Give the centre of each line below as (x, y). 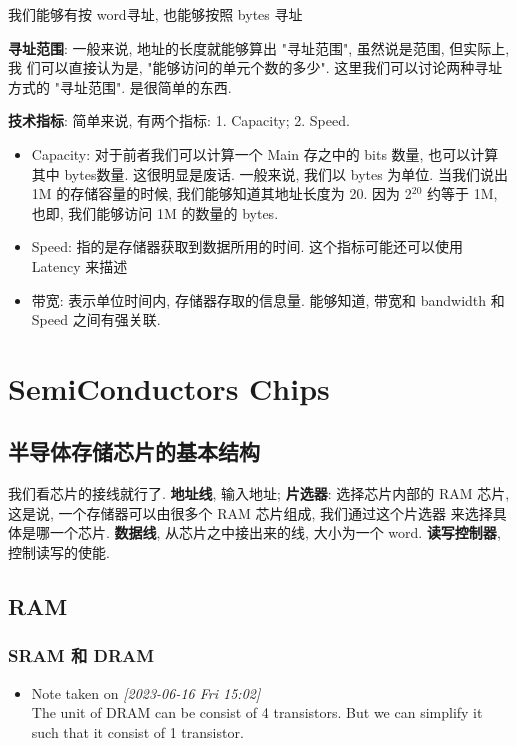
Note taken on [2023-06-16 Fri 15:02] (146, 692)
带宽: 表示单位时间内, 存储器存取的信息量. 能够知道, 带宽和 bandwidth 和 (268, 299)
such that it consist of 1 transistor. (137, 731)
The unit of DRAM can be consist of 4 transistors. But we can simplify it (257, 712)
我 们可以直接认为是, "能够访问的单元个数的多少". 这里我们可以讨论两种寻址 (255, 67)
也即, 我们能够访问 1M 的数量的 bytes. (155, 212)
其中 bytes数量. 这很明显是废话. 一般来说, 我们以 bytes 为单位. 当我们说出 (269, 173)
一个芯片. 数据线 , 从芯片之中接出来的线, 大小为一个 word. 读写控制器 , (275, 532)
